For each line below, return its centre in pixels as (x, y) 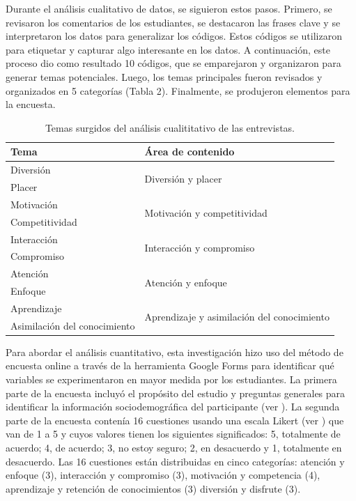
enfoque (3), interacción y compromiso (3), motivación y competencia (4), (163, 475)
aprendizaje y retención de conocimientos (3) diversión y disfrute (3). (153, 488)
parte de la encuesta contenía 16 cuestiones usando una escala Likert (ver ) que (175, 420)
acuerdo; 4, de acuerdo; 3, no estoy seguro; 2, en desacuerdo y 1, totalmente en (174, 448)
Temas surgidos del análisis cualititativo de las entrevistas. (170, 127)
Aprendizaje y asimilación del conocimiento (237, 317)
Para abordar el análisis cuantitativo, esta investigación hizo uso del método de (175, 352)
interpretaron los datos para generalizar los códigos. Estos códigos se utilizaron (174, 36)
